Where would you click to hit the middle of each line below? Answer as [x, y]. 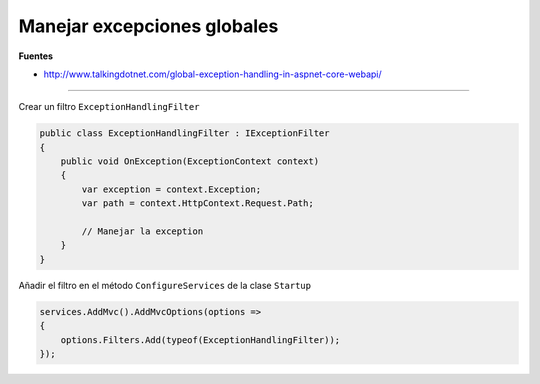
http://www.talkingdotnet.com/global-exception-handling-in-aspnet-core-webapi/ [212, 74]
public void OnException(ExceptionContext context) [190, 161]
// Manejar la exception [142, 231]
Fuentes [36, 56]
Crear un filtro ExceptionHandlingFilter [109, 107]
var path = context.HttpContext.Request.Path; [197, 203]
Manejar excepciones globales [148, 26]
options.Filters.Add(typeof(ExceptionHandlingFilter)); [200, 339]
